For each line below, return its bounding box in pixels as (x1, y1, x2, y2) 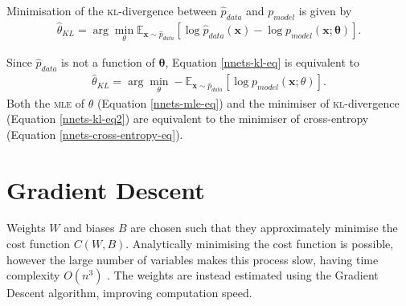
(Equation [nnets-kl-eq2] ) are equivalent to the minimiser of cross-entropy (6, 110, 369, 127)
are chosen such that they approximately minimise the (130, 219, 398, 236)
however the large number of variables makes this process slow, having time (6, 251, 379, 267)
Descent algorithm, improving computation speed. (6, 284, 252, 301)
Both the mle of (6, 94, 85, 111)
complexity (6, 267, 60, 284)
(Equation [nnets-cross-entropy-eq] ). (6, 125, 183, 142)
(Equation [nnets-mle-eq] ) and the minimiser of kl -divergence (97, 94, 400, 111)
